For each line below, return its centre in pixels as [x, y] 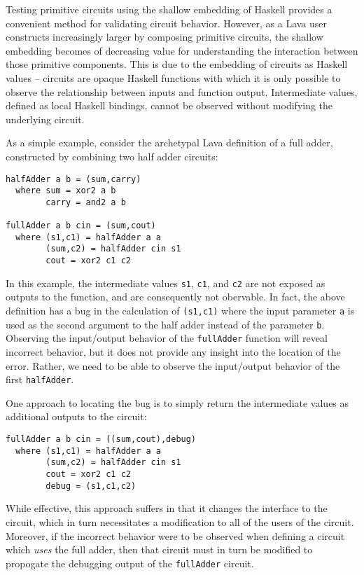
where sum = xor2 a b [66, 191]
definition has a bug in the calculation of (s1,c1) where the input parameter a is [180, 311]
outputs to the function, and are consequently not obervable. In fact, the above [175, 297]
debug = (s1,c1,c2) [91, 486]
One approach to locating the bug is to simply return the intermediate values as [177, 402]
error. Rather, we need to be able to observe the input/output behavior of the [173, 365]
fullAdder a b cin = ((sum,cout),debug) [101, 439]
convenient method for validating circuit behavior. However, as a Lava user [167, 23]
